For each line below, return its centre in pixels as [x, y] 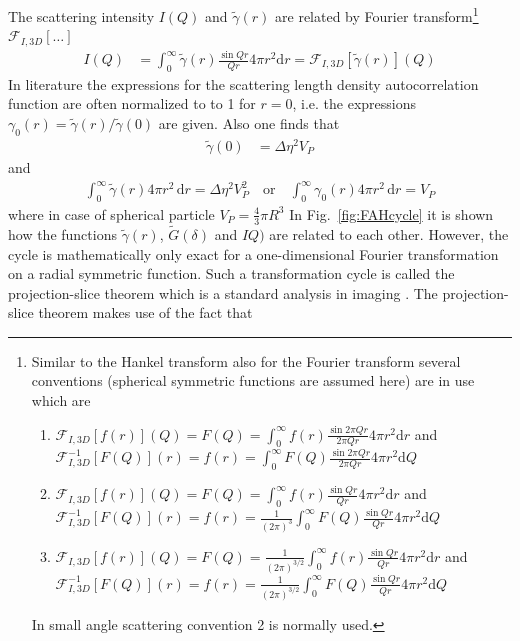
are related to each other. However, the [389, 233]
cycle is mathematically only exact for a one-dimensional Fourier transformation [253, 253]
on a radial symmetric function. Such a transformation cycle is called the [231, 273]
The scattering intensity [81, 15]
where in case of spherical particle [111, 213]
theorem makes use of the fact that [145, 312]
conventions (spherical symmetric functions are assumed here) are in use [253, 380]
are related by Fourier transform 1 [377, 14]
